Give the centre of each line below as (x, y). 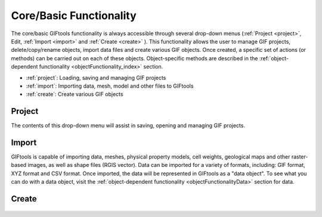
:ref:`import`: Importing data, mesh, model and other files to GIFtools (110, 86)
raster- (300, 157)
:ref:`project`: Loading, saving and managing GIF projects (96, 77)
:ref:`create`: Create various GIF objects (75, 94)
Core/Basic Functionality (74, 15)
